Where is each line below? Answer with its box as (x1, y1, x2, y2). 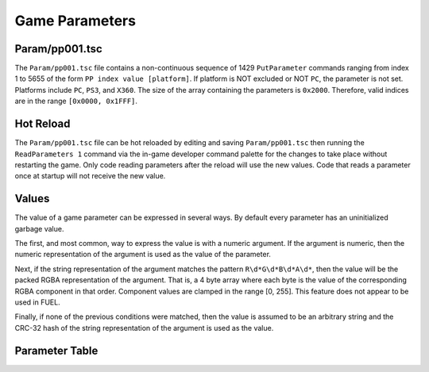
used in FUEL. (14, 297, 60, 307)
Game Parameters (14, 12, 137, 29)
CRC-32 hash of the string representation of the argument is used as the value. (14, 323, 274, 332)
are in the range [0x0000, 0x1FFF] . (14, 96, 138, 106)
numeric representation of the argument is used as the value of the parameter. (14, 250, 272, 259)
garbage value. (14, 224, 64, 233)
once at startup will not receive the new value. (14, 171, 166, 181)
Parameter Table (14, 343, 99, 357)
